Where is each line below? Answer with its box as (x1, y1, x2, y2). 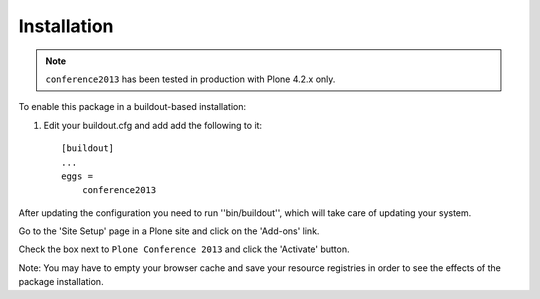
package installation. (18, 276, 104, 288)
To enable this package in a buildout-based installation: (18, 101, 247, 113)
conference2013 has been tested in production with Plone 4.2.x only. (45, 73, 336, 85)
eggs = (61, 170, 94, 182)
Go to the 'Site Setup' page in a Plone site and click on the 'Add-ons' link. (18, 225, 320, 237)
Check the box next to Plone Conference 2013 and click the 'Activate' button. (18, 243, 350, 255)
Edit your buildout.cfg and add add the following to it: (43, 119, 263, 131)
